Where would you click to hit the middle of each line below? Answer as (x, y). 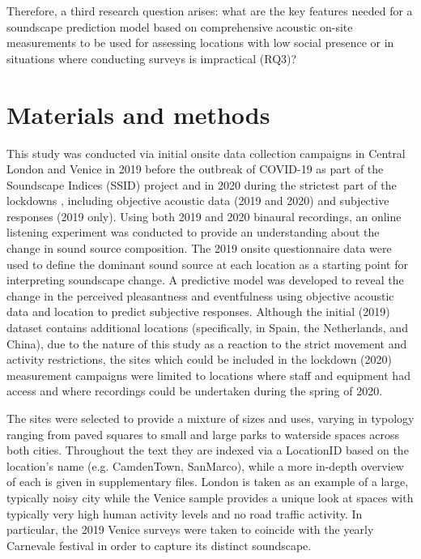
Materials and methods (138, 114)
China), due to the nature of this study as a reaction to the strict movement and (207, 343)
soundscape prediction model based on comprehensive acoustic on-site (180, 26)
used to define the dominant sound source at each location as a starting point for (207, 264)
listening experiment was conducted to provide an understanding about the (193, 232)
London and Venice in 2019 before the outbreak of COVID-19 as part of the (195, 169)
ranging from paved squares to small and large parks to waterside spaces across (203, 434)
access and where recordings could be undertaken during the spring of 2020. (195, 391)
